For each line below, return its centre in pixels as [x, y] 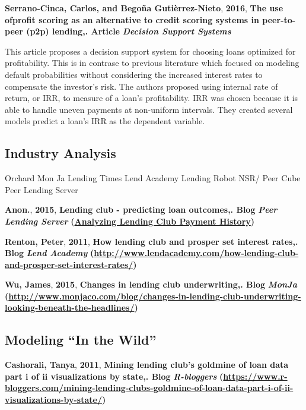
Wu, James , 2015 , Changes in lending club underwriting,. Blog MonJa [151, 284]
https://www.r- [255, 376]
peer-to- [279, 19]
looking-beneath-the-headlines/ [70, 307]
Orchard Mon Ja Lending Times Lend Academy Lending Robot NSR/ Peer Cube [153, 178]
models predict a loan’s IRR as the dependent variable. [105, 121]
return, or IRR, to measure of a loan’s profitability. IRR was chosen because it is [152, 98]
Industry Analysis [60, 153]
